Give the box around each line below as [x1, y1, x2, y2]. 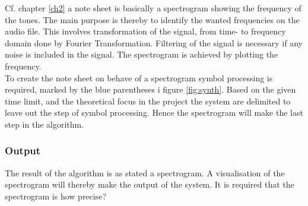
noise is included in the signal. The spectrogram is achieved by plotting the [5, 48, 278, 61]
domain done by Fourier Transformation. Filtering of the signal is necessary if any [5, 36, 303, 49]
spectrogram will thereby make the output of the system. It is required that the [5, 178, 294, 191]
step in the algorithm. [5, 118, 84, 130]
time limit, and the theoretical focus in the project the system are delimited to [5, 94, 291, 107]
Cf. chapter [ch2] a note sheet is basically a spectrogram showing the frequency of [5, 2, 301, 14]
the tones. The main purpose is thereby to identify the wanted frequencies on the [5, 13, 300, 26]
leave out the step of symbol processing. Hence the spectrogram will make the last [5, 106, 303, 119]
